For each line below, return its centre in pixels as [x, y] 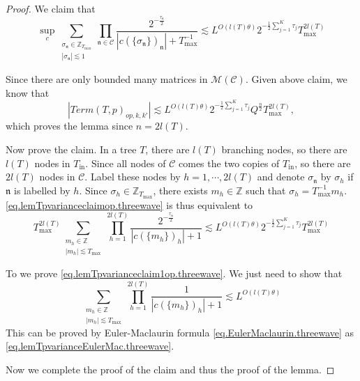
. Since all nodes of [126, 163]
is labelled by [42, 190]
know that [28, 92]
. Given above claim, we [296, 79]
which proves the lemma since [69, 126]
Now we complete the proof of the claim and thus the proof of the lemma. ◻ [170, 369]
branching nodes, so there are [284, 149]
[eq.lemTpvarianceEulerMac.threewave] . [90, 346]
